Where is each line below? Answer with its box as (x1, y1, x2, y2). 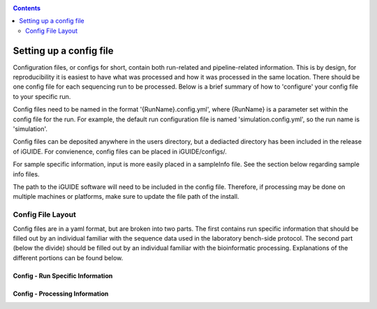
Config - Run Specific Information (13, 271, 113, 280)
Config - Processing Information (13, 289, 109, 298)
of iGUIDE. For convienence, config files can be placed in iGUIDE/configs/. (13, 147, 227, 156)
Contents (13, 4, 41, 12)
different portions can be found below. (13, 253, 124, 262)
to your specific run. (13, 92, 71, 100)
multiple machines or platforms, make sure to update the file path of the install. (13, 193, 239, 201)
